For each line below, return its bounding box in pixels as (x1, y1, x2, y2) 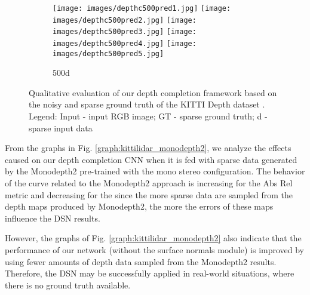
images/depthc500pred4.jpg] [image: (53, 39, 197, 48)
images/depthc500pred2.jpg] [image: (53, 16, 197, 24)
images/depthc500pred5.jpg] (53, 49, 164, 58)
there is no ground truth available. (5, 278, 131, 291)
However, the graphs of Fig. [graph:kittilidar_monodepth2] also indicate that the (5, 232, 302, 244)
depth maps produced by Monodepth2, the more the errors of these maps (5, 200, 274, 213)
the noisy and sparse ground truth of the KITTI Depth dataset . (29, 98, 265, 110)
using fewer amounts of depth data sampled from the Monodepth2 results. (5, 255, 277, 268)
